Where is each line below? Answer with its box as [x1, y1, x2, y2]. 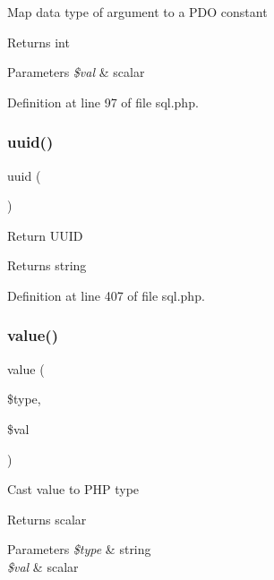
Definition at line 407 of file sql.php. [7, 286, 205, 304]
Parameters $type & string [7, 540, 151, 559]
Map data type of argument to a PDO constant [7, 3, 268, 21]
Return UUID [7, 226, 83, 244]
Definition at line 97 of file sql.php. [7, 92, 199, 111]
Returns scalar [7, 509, 87, 528]
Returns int [7, 32, 70, 51]
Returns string [7, 256, 87, 275]
